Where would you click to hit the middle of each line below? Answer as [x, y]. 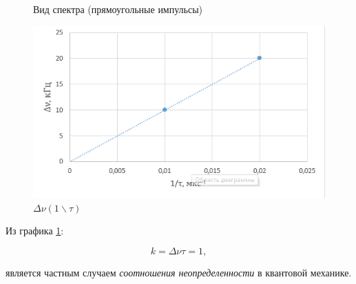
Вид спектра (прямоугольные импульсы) [118, 9]
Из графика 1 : [35, 231]
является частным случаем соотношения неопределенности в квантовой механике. [179, 272]
